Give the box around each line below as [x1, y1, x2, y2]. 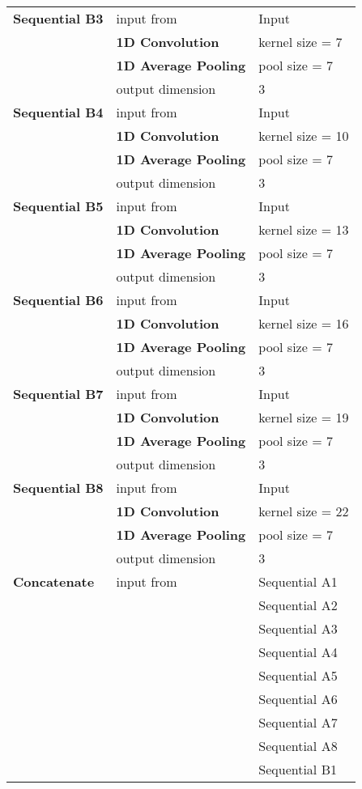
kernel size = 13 [258, 220, 349, 239]
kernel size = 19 [258, 408, 349, 426]
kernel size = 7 [258, 32, 343, 51]
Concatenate [13, 572, 95, 591]
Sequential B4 [13, 103, 104, 121]
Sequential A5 [258, 666, 338, 685]
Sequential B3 [13, 9, 104, 28]
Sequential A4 [258, 643, 338, 661]
